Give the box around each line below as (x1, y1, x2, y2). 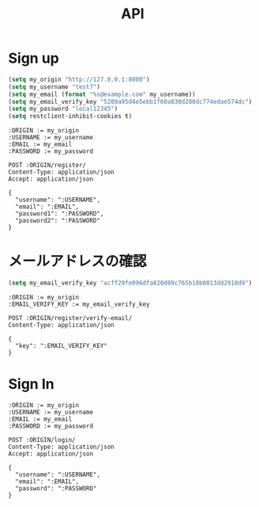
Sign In (8, 375, 54, 393)
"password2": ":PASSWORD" (15, 217, 101, 225)
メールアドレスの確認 (8, 253, 148, 270)
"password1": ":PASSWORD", (15, 210, 104, 218)
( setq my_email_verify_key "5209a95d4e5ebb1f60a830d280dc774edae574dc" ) (8, 97, 253, 105)
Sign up (8, 49, 59, 67)
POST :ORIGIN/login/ (8, 436, 77, 444)
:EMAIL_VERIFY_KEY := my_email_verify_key (8, 300, 150, 308)
